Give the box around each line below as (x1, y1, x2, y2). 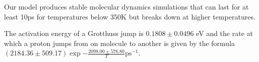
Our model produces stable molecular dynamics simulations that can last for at (4, 1, 249, 11)
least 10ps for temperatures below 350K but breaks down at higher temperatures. (4, 11, 255, 21)
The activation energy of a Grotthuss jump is (4, 28, 144, 38)
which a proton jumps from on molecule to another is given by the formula (4, 37, 235, 48)
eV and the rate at (196, 28, 253, 38)
